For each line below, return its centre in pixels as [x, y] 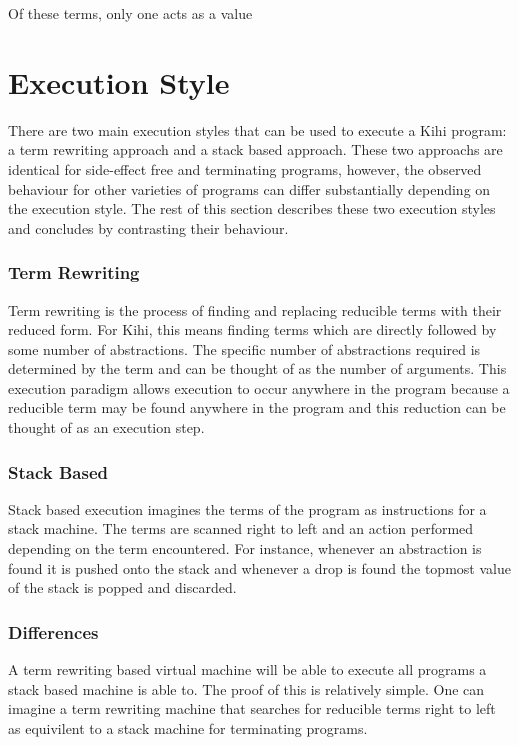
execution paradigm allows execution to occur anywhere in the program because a [259, 387]
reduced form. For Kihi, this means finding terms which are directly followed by [252, 329]
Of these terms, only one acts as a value [130, 13]
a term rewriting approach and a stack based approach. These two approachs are [255, 149]
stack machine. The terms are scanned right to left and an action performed [241, 528]
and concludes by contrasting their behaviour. [148, 227]
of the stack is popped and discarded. [122, 587]
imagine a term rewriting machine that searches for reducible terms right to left [252, 708]
